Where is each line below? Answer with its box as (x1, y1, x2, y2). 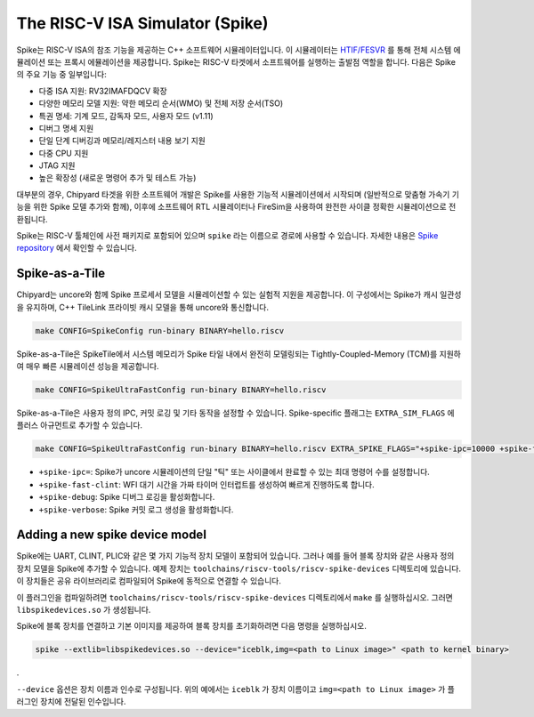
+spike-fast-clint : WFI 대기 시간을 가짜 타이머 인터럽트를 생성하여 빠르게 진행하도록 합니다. (38, 479, 375, 489)
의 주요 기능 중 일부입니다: (16, 69, 107, 80)
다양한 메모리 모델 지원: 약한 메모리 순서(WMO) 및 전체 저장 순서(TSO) (38, 98, 284, 109)
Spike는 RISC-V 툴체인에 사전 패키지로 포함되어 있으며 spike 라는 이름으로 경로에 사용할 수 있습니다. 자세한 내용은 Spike (16, 230, 439, 241)
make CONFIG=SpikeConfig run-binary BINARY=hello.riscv (35, 326, 285, 335)
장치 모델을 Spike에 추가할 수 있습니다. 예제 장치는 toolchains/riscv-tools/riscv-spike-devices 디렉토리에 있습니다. (16, 563, 462, 574)
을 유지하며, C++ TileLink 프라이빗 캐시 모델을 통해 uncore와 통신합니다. (16, 302, 269, 312)
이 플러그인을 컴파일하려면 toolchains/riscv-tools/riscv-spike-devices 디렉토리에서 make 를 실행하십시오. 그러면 (16, 592, 453, 602)
